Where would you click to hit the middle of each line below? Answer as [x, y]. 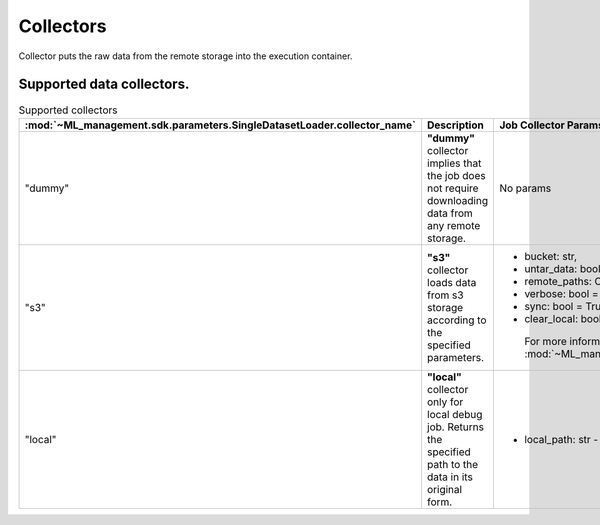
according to [456, 320]
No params [525, 188]
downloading [457, 200]
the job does [456, 175]
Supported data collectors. [104, 84]
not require [452, 188]
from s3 [445, 295]
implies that [454, 163]
